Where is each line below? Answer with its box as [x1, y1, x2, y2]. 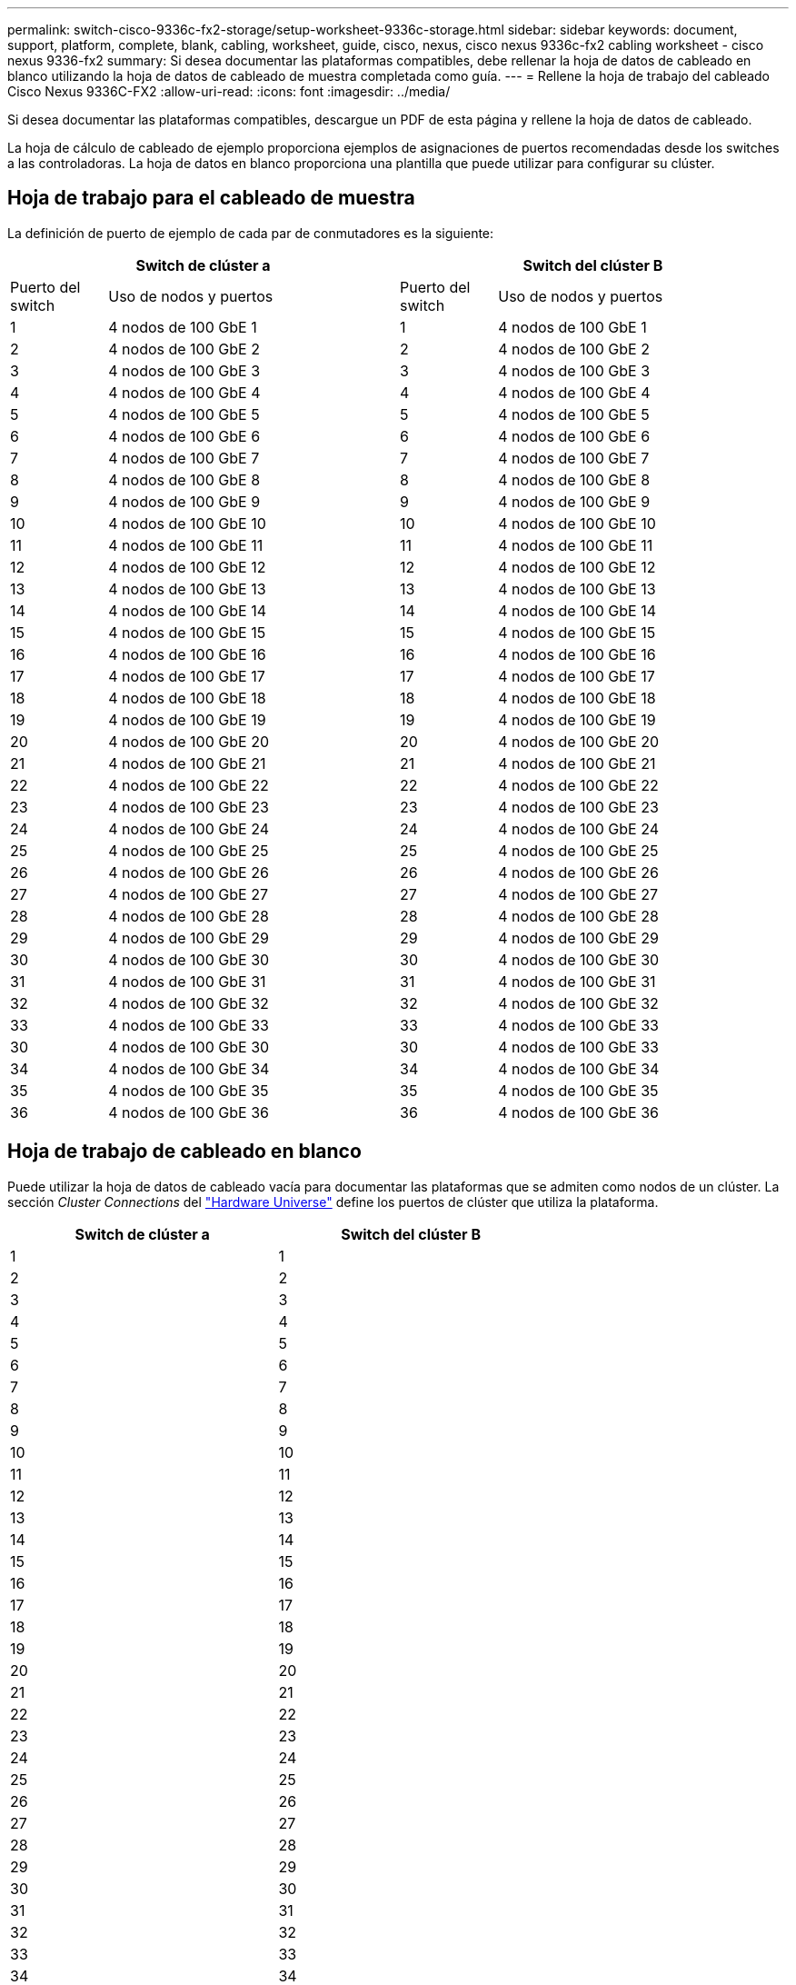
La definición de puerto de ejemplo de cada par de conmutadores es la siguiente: [7, 224, 494, 241]
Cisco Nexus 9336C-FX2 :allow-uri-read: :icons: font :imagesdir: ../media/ [7, 84, 451, 99]
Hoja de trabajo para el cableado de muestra [7, 186, 415, 210]
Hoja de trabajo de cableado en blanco [7, 1140, 362, 1163]
